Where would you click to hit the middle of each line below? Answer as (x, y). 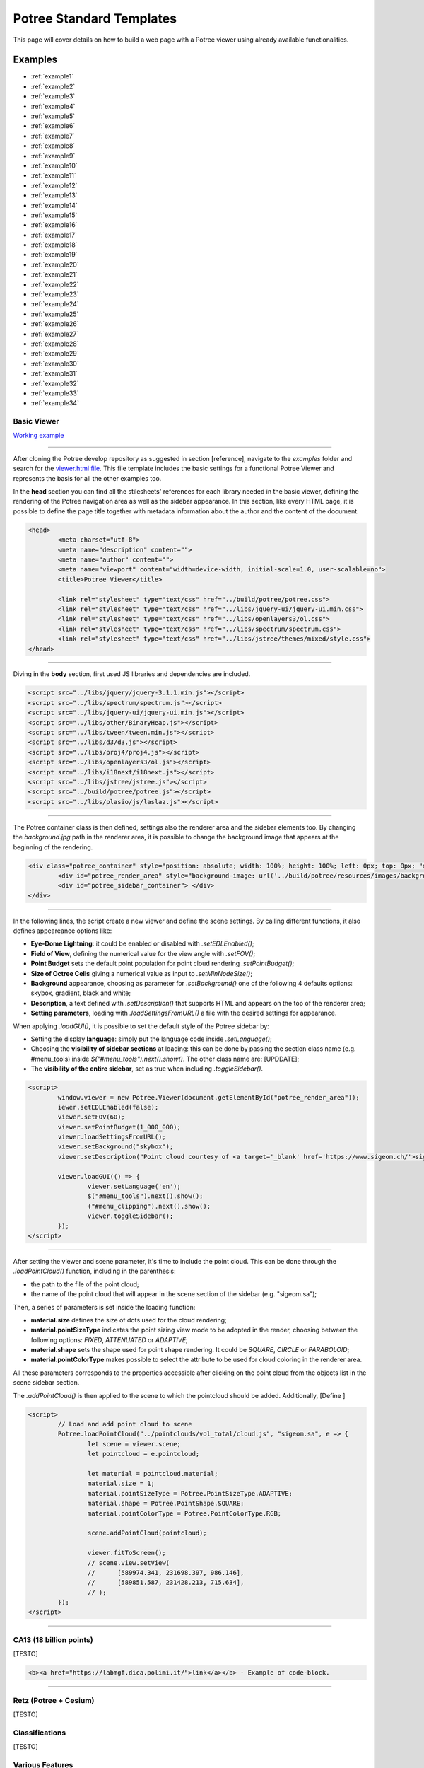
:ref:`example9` (53, 156)
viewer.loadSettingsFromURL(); (112, 1137)
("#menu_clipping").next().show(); (149, 1206)
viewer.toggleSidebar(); (130, 1216)
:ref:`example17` (54, 235)
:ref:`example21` (54, 274)
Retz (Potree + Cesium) (54, 1700)
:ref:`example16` (54, 225)
